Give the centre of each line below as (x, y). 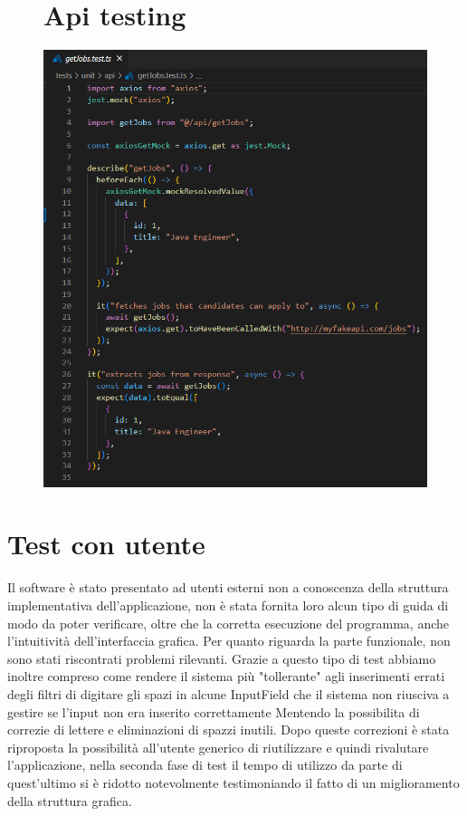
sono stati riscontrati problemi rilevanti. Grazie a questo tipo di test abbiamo (222, 658)
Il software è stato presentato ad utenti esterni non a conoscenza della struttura (228, 587)
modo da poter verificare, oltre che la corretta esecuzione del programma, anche (229, 623)
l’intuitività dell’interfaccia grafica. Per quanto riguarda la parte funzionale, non (229, 641)
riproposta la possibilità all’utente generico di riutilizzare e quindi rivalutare (218, 747)
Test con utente (106, 544)
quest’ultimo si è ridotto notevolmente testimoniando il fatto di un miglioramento (233, 782)
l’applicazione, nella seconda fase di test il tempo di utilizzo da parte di (205, 765)
